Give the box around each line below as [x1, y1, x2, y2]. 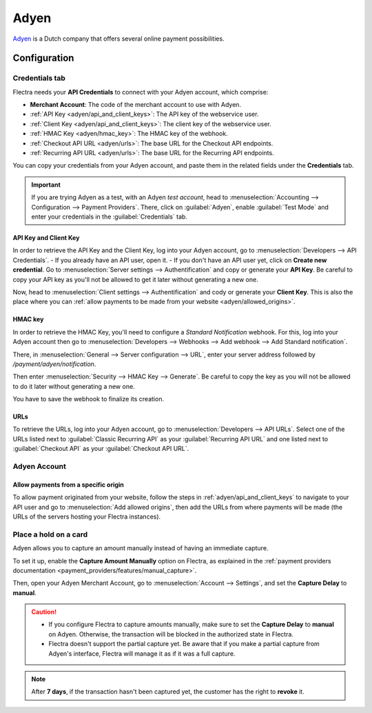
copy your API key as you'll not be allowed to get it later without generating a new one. [12, 275, 258, 283]
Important [31, 180, 61, 189]
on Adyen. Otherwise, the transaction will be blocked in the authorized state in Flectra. [48, 630, 294, 638]
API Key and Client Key [12, 234, 80, 241]
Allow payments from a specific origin [12, 480, 124, 489]
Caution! [31, 607, 57, 616]
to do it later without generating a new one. [12, 382, 135, 390]
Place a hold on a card [12, 530, 88, 539]
